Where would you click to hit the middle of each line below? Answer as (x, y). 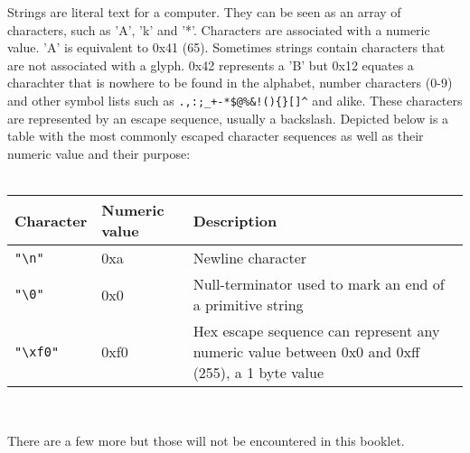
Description (235, 220)
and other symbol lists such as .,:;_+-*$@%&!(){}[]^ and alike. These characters (235, 100)
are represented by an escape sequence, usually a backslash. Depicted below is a (228, 118)
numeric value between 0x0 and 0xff (306, 351)
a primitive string (248, 305)
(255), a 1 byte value (258, 372)
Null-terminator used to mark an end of (319, 284)
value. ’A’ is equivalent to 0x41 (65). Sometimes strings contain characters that (226, 47)
